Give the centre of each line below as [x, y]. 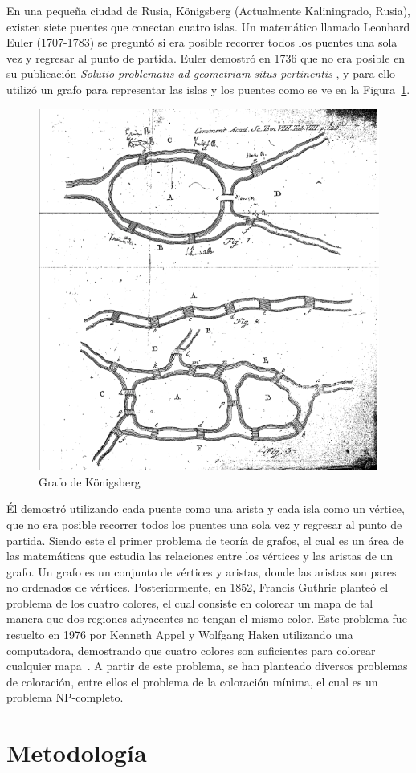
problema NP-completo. [65, 697]
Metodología [77, 753]
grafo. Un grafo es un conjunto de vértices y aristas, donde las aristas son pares [202, 571]
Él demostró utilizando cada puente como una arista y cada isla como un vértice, [206, 509]
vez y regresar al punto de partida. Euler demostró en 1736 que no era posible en [206, 57]
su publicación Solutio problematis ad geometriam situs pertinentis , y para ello [201, 73]
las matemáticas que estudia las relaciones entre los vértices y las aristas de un [200, 556]
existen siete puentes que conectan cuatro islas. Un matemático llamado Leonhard [208, 26]
